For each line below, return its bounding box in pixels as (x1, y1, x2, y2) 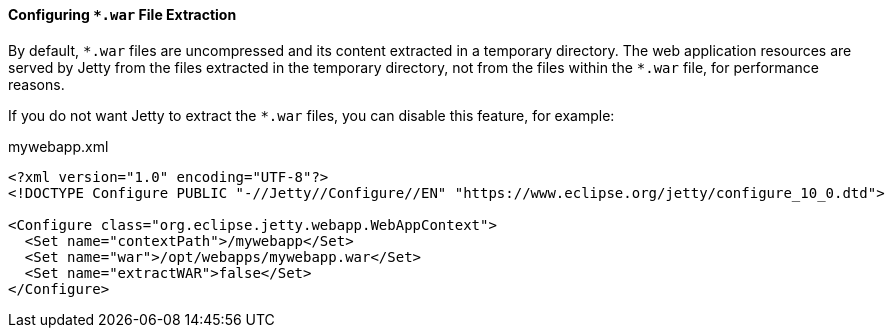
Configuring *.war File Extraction (8, 6, 237, 23)
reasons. (8, 75, 65, 93)
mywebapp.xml (8, 137, 109, 155)
